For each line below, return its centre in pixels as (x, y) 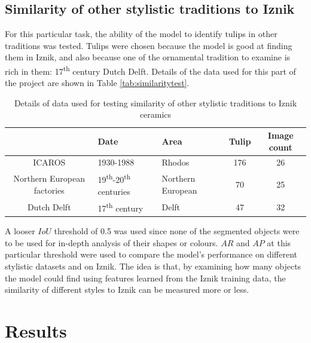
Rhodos (176, 162)
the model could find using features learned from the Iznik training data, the (145, 278)
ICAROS (49, 162)
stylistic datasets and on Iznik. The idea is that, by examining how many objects (153, 266)
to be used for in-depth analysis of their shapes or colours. (112, 242)
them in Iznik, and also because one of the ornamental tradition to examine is (148, 57)
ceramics (155, 114)
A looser (20, 231)
